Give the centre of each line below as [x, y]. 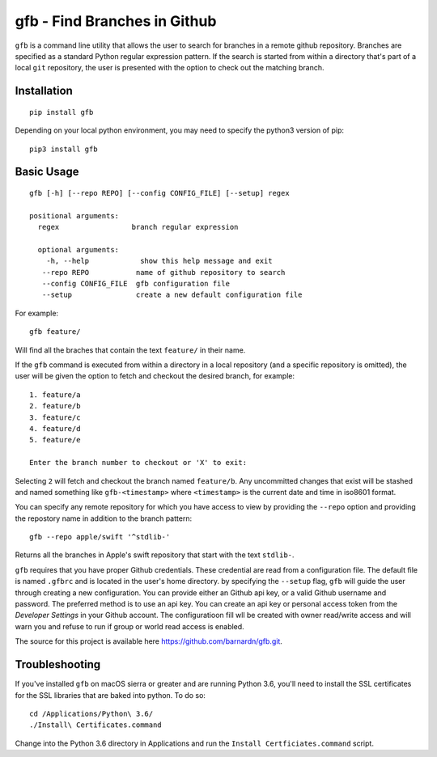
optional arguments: [78, 250]
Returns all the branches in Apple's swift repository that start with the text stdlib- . [155, 555]
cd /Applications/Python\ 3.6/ [91, 713]
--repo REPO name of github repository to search [163, 272]
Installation [44, 91]
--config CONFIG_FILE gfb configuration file [136, 284]
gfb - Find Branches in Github [116, 21]
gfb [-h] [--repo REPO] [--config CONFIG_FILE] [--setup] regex [160, 193]
